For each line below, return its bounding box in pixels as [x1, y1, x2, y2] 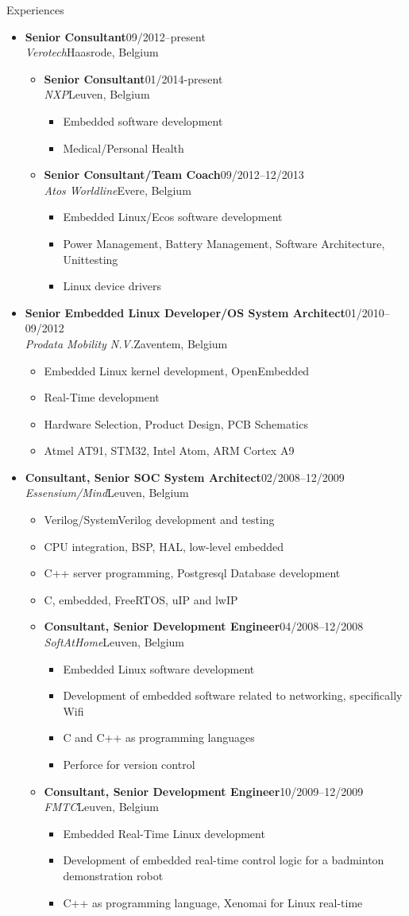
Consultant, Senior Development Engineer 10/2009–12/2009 [44, 782, 364, 799]
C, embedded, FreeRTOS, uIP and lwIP [44, 591, 238, 607]
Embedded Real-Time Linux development [63, 825, 265, 841]
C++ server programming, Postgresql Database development [44, 565, 341, 581]
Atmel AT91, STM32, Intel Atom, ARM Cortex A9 [44, 442, 295, 459]
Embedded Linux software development [63, 660, 255, 677]
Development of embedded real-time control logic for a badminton [63, 852, 384, 868]
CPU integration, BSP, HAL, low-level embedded [44, 538, 284, 554]
